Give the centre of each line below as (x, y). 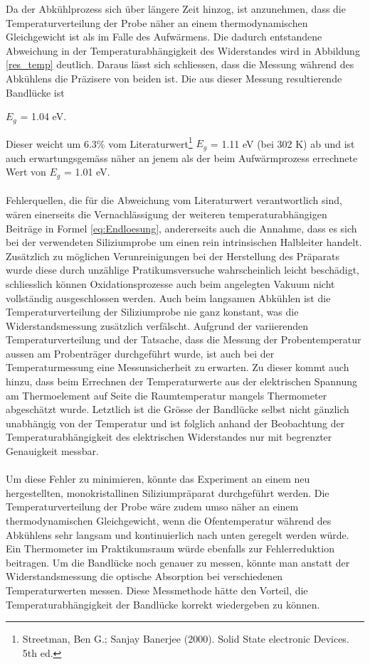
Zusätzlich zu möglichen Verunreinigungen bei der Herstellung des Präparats (173, 256)
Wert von (26, 172)
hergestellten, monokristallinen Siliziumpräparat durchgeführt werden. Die (168, 492)
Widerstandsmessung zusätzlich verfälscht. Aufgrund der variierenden (157, 325)
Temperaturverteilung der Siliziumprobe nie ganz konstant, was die (152, 312)
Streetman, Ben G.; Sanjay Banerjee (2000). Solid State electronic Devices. (186, 639)
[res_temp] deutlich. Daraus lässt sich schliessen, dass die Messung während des (180, 64)
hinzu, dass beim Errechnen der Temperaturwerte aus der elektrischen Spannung (181, 381)
